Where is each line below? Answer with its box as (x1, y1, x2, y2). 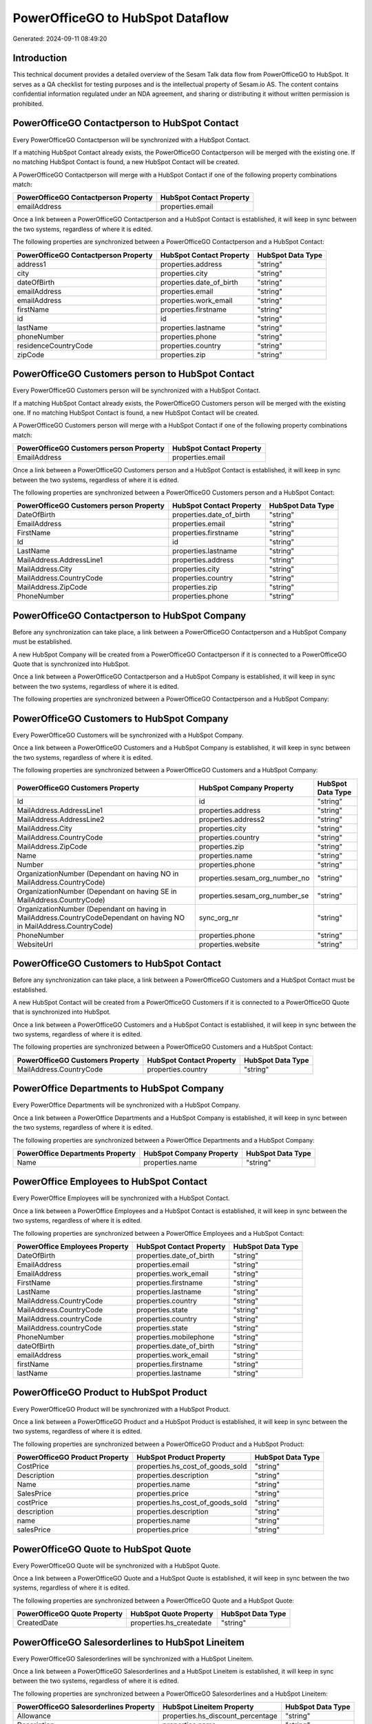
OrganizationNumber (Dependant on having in (17, 904, 167, 914)
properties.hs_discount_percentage (162, 1711, 278, 1721)
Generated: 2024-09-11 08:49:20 (12, 34, 107, 43)
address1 (17, 259, 46, 269)
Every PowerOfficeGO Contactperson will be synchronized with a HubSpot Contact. (12, 135, 251, 144)
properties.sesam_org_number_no (198, 873, 310, 883)
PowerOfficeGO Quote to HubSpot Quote (12, 1543, 192, 1555)
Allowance (17, 1711, 51, 1721)
